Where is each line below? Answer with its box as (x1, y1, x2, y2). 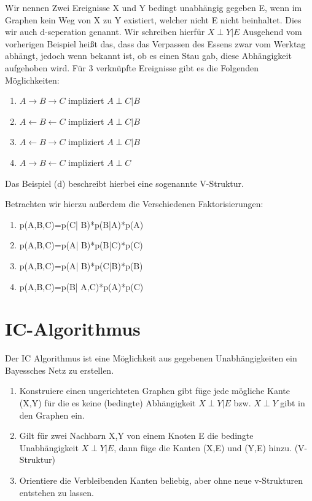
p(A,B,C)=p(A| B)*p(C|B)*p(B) (19, 259, 143, 272)
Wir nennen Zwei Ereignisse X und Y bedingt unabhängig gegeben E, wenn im (5, 1, 302, 14)
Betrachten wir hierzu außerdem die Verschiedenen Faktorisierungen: (5, 197, 263, 210)
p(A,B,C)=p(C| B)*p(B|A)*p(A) (19, 218, 144, 231)
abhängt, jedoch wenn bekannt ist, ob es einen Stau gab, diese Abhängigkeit (5, 49, 292, 62)
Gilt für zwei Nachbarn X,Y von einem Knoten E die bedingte (19, 429, 254, 442)
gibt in (280, 396, 305, 409)
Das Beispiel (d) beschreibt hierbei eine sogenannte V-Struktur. (5, 176, 244, 189)
